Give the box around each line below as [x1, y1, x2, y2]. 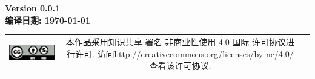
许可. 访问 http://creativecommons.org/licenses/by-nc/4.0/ [75, 47, 294, 60]
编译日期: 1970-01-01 [5, 13, 90, 26]
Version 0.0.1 [5, 2, 61, 14]
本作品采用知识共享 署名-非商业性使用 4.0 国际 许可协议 [65, 35, 287, 48]
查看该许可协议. [149, 59, 211, 72]
